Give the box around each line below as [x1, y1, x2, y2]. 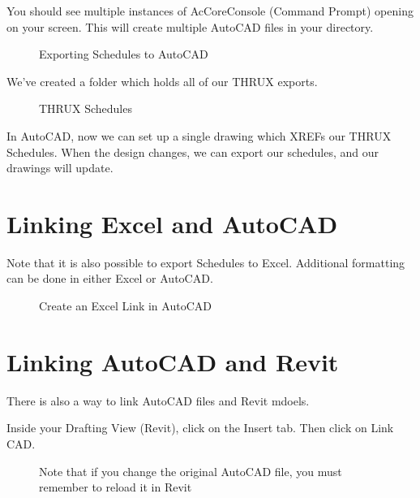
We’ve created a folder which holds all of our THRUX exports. [6, 72, 318, 89]
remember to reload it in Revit [39, 479, 192, 496]
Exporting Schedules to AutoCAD [39, 45, 208, 63]
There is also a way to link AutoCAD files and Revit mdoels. [6, 392, 310, 409]
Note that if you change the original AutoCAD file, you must [39, 462, 342, 479]
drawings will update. [6, 159, 114, 176]
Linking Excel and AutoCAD [6, 206, 338, 240]
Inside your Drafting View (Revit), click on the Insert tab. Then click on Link [6, 419, 394, 436]
